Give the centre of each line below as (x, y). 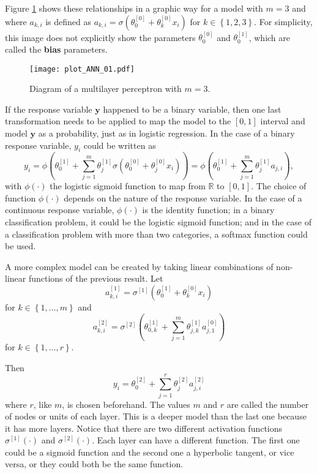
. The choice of (279, 186)
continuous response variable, (60, 210)
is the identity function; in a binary (208, 210)
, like (43, 404)
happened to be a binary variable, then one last (192, 109)
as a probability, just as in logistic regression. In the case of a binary (166, 133)
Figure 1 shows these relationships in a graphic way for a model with (134, 8)
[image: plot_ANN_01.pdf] (82, 69)
